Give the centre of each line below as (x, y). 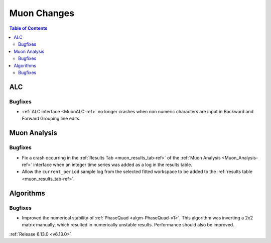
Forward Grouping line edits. (51, 119)
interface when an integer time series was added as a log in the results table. (113, 165)
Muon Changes (42, 13)
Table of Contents (28, 28)
